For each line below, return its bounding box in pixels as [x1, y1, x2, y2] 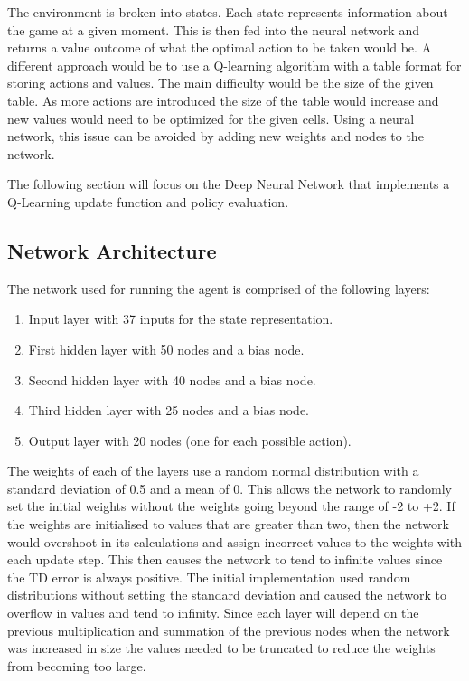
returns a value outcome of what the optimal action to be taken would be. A [7, 38, 432, 57]
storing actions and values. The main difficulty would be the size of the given [7, 73, 434, 92]
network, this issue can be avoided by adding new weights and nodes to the [7, 127, 424, 146]
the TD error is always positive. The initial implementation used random [7, 567, 411, 586]
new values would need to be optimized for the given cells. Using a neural [7, 109, 415, 128]
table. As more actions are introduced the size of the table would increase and [7, 90, 439, 109]
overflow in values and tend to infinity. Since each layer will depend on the [7, 603, 419, 622]
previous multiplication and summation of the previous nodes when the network [7, 620, 450, 639]
